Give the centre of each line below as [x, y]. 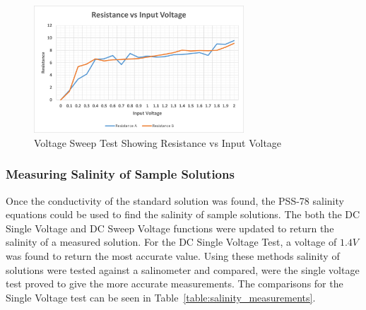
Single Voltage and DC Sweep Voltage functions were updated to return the [170, 228]
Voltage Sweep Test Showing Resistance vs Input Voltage [158, 142]
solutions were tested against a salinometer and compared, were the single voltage [183, 269]
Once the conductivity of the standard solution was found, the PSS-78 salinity [175, 200]
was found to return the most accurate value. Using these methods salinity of [173, 256]
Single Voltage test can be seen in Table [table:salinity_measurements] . [161, 297]
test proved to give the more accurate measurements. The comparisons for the [175, 284]
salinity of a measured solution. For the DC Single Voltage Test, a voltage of [171, 242]
